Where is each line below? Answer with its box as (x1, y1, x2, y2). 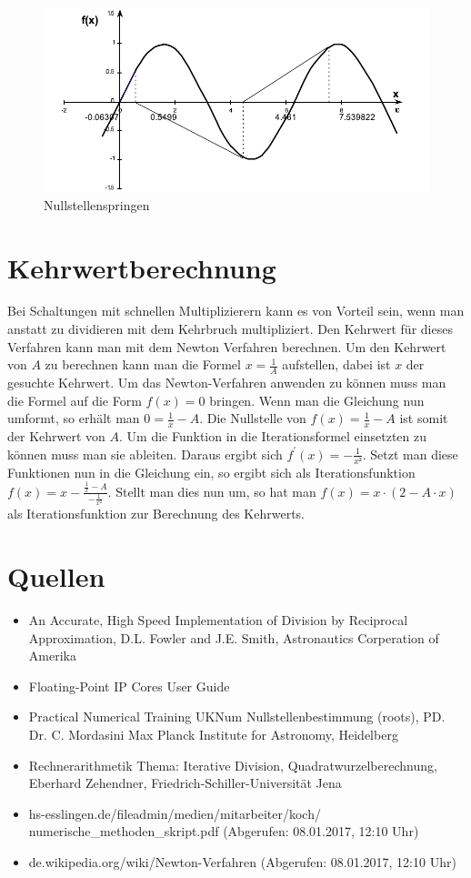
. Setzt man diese (362, 444, 458, 463)
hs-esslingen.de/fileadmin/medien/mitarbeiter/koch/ (28, 803, 321, 822)
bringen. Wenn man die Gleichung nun (209, 390, 425, 409)
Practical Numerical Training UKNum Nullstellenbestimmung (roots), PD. (28, 707, 446, 726)
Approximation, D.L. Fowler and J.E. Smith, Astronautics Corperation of (28, 628, 439, 647)
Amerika (28, 646, 76, 665)
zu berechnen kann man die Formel (45, 355, 241, 374)
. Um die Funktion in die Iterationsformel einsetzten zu (119, 427, 427, 446)
